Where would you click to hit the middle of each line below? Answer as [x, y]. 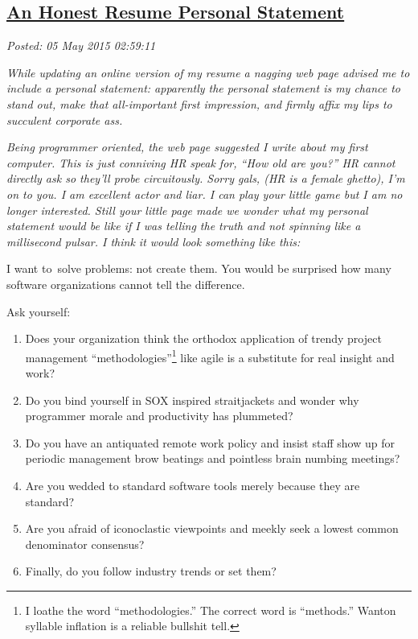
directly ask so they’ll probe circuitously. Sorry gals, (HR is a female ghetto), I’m [206, 178]
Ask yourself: [39, 311]
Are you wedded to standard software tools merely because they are [193, 485]
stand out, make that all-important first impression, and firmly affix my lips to [199, 103]
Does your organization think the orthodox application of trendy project [203, 338]
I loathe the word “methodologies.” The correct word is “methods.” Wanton [211, 610]
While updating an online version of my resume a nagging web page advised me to [208, 72]
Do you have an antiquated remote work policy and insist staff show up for [210, 442]
